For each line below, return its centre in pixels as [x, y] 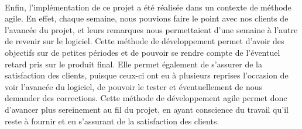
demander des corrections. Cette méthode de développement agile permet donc [146, 98]
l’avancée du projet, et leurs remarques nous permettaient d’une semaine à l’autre [151, 29]
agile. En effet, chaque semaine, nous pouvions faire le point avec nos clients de [147, 18]
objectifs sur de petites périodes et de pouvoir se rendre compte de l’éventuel [143, 52]
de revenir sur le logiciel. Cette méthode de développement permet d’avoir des [145, 41]
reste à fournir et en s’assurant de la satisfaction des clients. [112, 121]
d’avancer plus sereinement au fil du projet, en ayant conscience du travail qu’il [147, 109]
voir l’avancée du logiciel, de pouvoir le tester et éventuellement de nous [134, 86]
